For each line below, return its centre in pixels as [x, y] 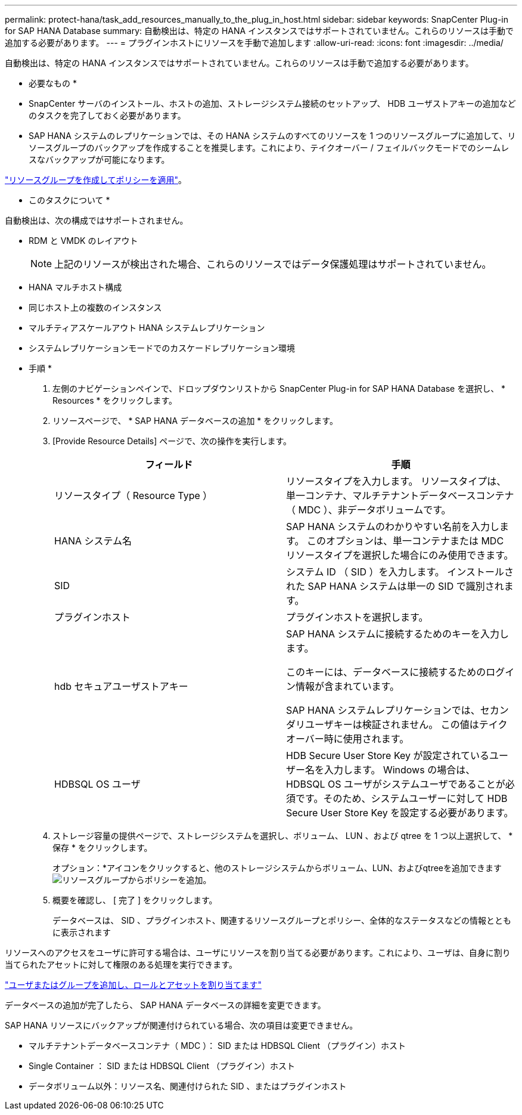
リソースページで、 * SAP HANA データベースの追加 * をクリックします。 [195, 421]
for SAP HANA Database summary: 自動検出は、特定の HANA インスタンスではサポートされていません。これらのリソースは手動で [260, 31]
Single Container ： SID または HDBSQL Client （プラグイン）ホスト [162, 1066]
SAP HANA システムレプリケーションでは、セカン [397, 710]
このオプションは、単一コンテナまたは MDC [405, 541]
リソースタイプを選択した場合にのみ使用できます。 [400, 555]
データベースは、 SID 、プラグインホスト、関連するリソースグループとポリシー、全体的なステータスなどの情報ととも [282, 920]
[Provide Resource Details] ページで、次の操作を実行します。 [172, 441]
